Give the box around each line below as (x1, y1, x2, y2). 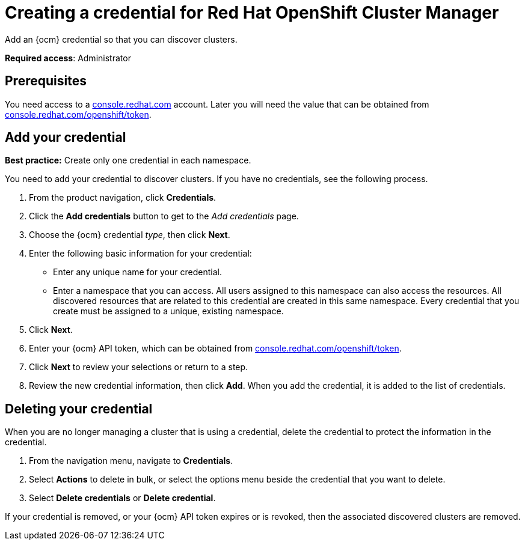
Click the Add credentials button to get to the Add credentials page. (29, 211, 299, 222)
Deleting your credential (5, 401, 153, 416)
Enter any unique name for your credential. (53, 267, 222, 278)
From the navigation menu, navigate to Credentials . (29, 455, 233, 466)
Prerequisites (5, 73, 87, 89)
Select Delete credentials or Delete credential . (29, 493, 216, 504)
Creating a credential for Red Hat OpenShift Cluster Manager (5, 2, 499, 23)
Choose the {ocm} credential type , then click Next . (29, 230, 230, 240)
